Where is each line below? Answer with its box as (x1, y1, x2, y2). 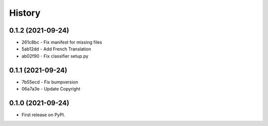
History (9, 7, 41, 18)
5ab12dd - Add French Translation (21, 46, 91, 52)
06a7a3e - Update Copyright (21, 86, 80, 92)
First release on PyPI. (21, 112, 66, 118)
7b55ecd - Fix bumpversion (21, 79, 78, 85)
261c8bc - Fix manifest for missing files (21, 40, 102, 45)
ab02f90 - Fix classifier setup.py (21, 53, 89, 59)
